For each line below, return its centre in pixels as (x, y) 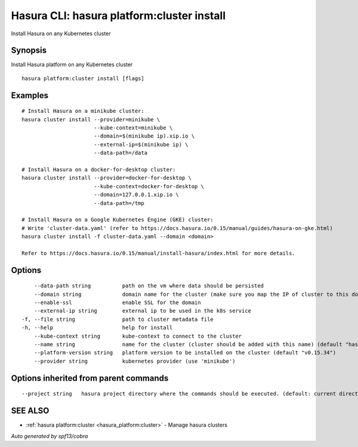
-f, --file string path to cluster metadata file (118, 319)
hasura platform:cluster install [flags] (83, 78)
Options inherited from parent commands (90, 378)
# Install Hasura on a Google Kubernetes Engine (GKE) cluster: (118, 220)
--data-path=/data (121, 153)
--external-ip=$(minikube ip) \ (141, 144)
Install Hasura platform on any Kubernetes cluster (72, 65)
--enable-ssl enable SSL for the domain (117, 303)
